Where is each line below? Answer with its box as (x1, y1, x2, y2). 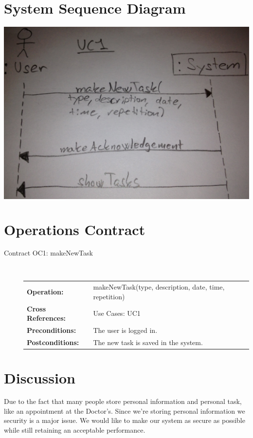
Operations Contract (4, 219, 145, 239)
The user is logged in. (93, 325, 158, 335)
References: (27, 313, 66, 323)
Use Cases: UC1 (93, 308, 141, 318)
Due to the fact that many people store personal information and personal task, (4, 396, 242, 406)
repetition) (93, 291, 125, 301)
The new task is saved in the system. (93, 337, 203, 347)
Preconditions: (27, 325, 76, 335)
